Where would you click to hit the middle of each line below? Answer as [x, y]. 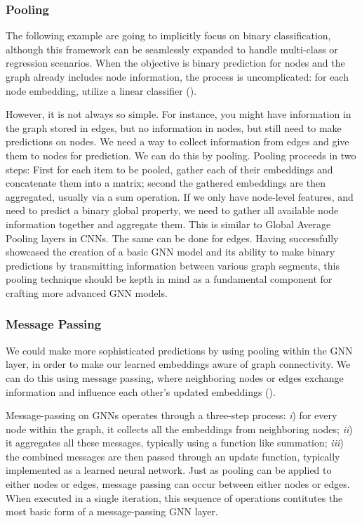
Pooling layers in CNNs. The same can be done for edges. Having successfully [172, 238]
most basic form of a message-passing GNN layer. [112, 511]
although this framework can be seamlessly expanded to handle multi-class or [172, 49]
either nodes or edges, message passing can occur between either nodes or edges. [178, 484]
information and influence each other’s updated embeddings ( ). [141, 391]
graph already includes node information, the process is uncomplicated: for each [177, 77]
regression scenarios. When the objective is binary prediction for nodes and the [175, 63]
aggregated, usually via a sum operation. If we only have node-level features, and [180, 196]
